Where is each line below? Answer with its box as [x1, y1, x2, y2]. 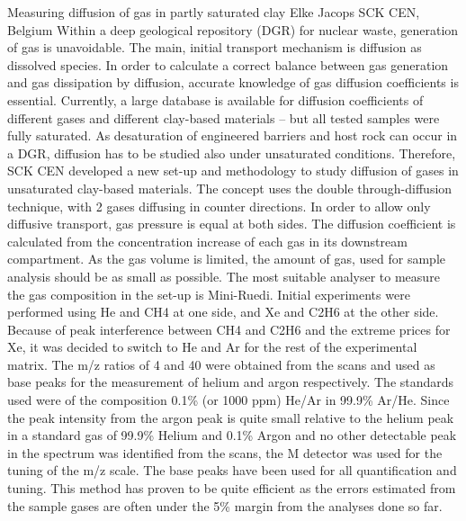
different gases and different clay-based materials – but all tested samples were [7, 108, 440, 127]
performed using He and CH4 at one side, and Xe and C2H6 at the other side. [7, 302, 439, 321]
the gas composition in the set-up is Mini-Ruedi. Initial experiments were [7, 284, 410, 303]
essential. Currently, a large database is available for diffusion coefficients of [7, 90, 424, 109]
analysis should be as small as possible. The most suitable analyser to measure [7, 266, 440, 285]
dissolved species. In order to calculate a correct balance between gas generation [7, 55, 449, 74]
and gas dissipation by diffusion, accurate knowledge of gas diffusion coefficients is [7, 73, 459, 92]
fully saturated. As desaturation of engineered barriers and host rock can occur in [7, 126, 458, 145]
